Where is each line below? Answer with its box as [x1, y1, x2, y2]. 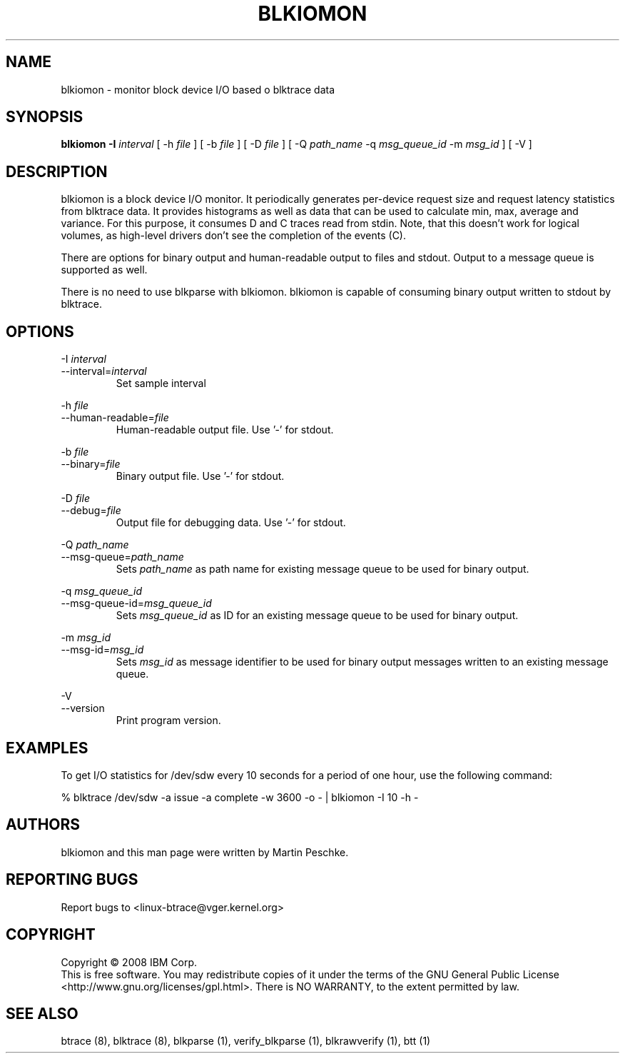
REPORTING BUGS [6, 870, 138, 889]
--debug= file [61, 504, 121, 517]
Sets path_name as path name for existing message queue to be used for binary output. [116, 563, 529, 576]
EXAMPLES [6, 738, 88, 757]
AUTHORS [6, 815, 81, 834]
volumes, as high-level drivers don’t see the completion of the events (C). [61, 229, 407, 242]
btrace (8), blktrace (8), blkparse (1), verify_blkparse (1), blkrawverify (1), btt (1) [61, 1035, 431, 1048]
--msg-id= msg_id [61, 643, 144, 656]
